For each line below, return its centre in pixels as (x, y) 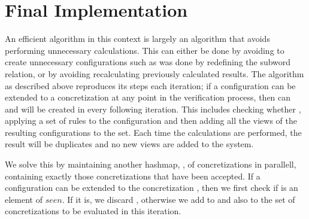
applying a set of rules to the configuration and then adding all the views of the (151, 121)
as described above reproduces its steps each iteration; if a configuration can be (150, 85)
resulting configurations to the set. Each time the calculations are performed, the (153, 132)
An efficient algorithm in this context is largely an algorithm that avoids (137, 39)
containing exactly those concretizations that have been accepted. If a (133, 176)
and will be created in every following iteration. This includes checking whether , (153, 109)
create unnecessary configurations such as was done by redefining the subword (148, 62)
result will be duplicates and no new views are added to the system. (129, 144)
